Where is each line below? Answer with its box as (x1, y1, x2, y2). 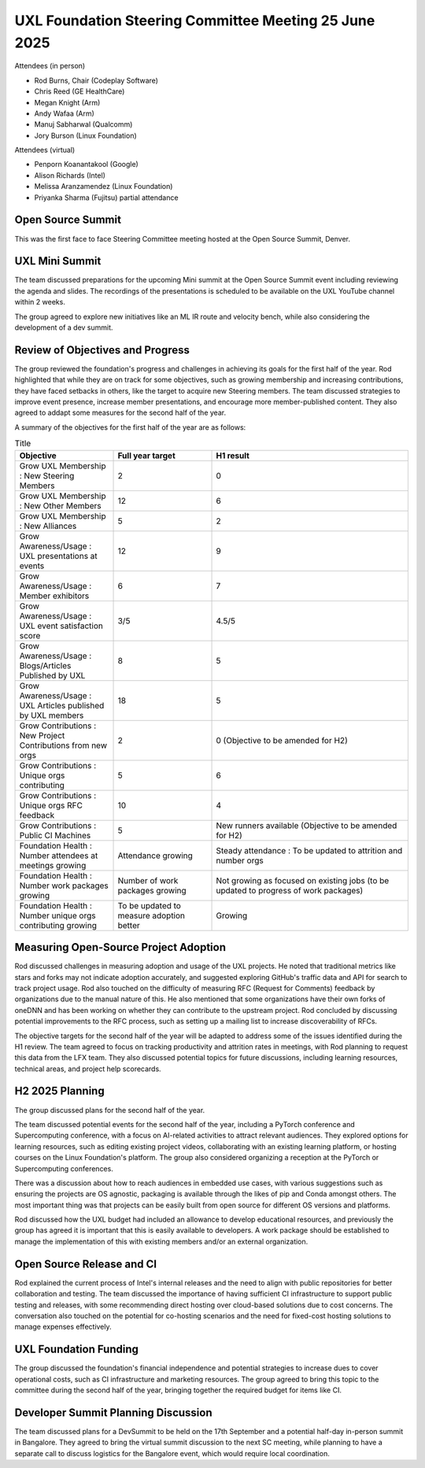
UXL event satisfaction (19, 620, 104, 631)
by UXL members (19, 709, 84, 720)
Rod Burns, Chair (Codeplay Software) (34, 76, 159, 85)
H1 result (216, 449, 249, 460)
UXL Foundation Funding (14, 1343, 139, 1356)
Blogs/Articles (19, 660, 72, 671)
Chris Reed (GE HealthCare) (34, 87, 125, 96)
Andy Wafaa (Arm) (34, 109, 94, 118)
